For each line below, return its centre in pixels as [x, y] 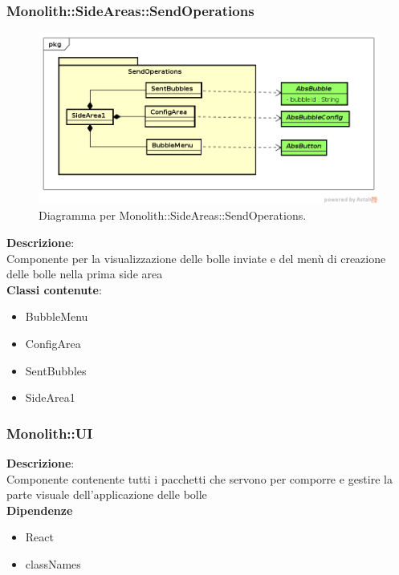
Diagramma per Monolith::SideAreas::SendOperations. [173, 215]
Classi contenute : [54, 289]
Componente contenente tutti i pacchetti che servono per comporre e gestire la [199, 478]
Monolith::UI [50, 433]
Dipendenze [40, 510]
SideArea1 [50, 397]
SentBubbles [56, 370]
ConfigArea [53, 344]
